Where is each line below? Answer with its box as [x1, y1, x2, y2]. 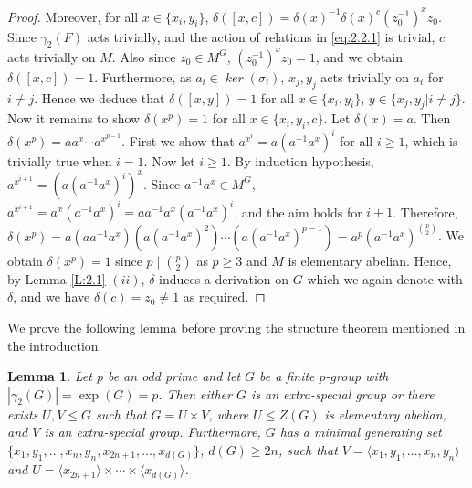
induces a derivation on [159, 269, 289, 288]
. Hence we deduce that [34, 88, 165, 107]
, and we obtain [315, 47, 404, 66]
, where [208, 404, 249, 423]
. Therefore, [393, 202, 458, 221]
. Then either [158, 384, 232, 403]
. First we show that [121, 131, 235, 150]
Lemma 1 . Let [7, 366, 92, 386]
